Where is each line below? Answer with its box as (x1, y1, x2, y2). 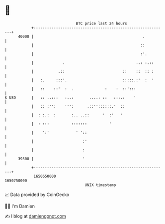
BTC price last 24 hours (76, 21, 127, 26)
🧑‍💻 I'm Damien (4, 203, 35, 209)
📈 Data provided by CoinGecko (4, 192, 70, 198)
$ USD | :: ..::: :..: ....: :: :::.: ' (4, 95, 136, 100)
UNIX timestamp (84, 182, 116, 188)
